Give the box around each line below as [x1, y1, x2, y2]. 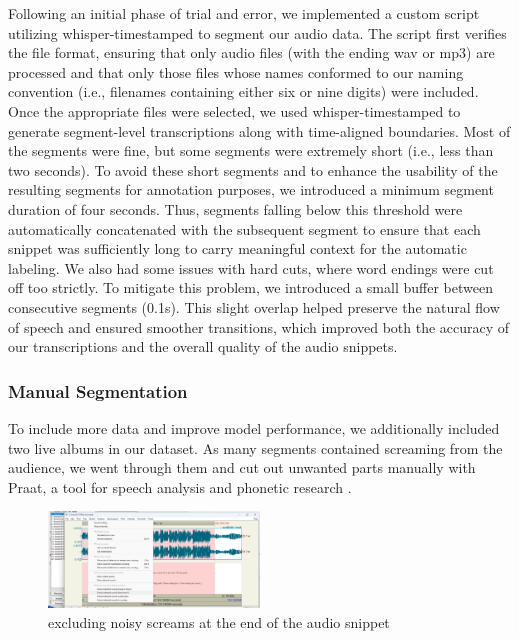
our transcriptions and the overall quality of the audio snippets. [8, 336, 398, 357]
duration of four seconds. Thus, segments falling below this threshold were [8, 198, 463, 219]
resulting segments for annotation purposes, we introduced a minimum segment [8, 179, 494, 200]
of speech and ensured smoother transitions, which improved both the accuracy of [8, 316, 510, 337]
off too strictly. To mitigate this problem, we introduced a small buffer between [8, 277, 493, 298]
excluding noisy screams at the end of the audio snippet [48, 611, 390, 632]
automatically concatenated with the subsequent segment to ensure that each [8, 218, 481, 239]
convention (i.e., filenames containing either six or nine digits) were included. [8, 81, 479, 102]
